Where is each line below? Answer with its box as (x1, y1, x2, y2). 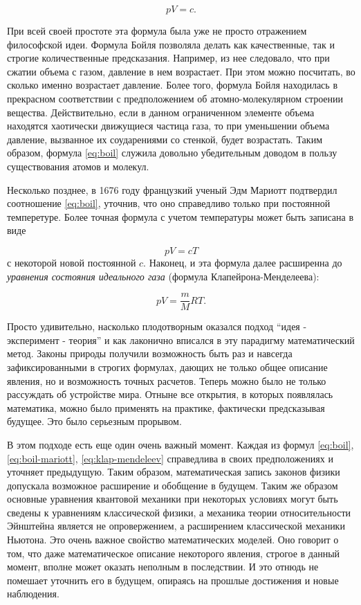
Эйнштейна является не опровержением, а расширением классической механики (7, 518, 345, 533)
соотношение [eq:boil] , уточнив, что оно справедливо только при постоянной (7, 196, 331, 210)
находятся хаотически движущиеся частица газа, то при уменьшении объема (7, 118, 330, 133)
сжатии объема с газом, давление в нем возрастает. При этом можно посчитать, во (7, 64, 355, 78)
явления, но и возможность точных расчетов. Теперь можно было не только (7, 373, 326, 388)
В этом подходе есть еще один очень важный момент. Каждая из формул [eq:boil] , (7, 437, 354, 451)
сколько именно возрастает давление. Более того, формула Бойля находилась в (7, 78, 337, 92)
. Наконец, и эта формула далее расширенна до (143, 255, 342, 269)
